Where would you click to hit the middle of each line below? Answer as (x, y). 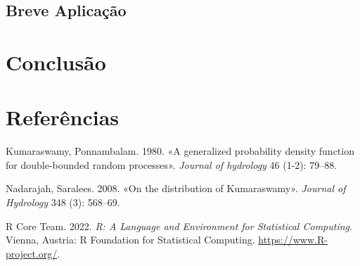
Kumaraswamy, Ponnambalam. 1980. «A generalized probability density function (180, 151)
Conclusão (56, 62)
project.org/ (32, 253)
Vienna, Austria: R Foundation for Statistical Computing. (130, 240)
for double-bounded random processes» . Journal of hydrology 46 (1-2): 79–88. (172, 164)
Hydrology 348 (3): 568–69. (63, 202)
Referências (63, 117)
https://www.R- (293, 240)
